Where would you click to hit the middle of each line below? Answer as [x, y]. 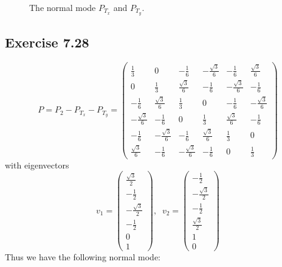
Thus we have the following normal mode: [83, 257]
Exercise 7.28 [47, 42]
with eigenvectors [37, 165]
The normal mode [63, 7]
